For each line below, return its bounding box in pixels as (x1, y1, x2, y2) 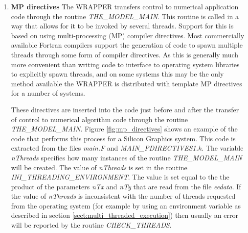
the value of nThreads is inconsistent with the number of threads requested (11, 191, 236, 201)
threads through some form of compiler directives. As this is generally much (11, 49, 239, 59)
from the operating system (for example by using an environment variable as (11, 200, 241, 210)
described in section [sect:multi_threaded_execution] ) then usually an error (11, 210, 238, 220)
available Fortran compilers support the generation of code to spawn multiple (11, 40, 243, 50)
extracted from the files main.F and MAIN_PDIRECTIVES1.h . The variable (11, 143, 244, 153)
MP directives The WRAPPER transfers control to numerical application (11, 1, 239, 11)
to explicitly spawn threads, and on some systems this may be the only (11, 69, 224, 79)
